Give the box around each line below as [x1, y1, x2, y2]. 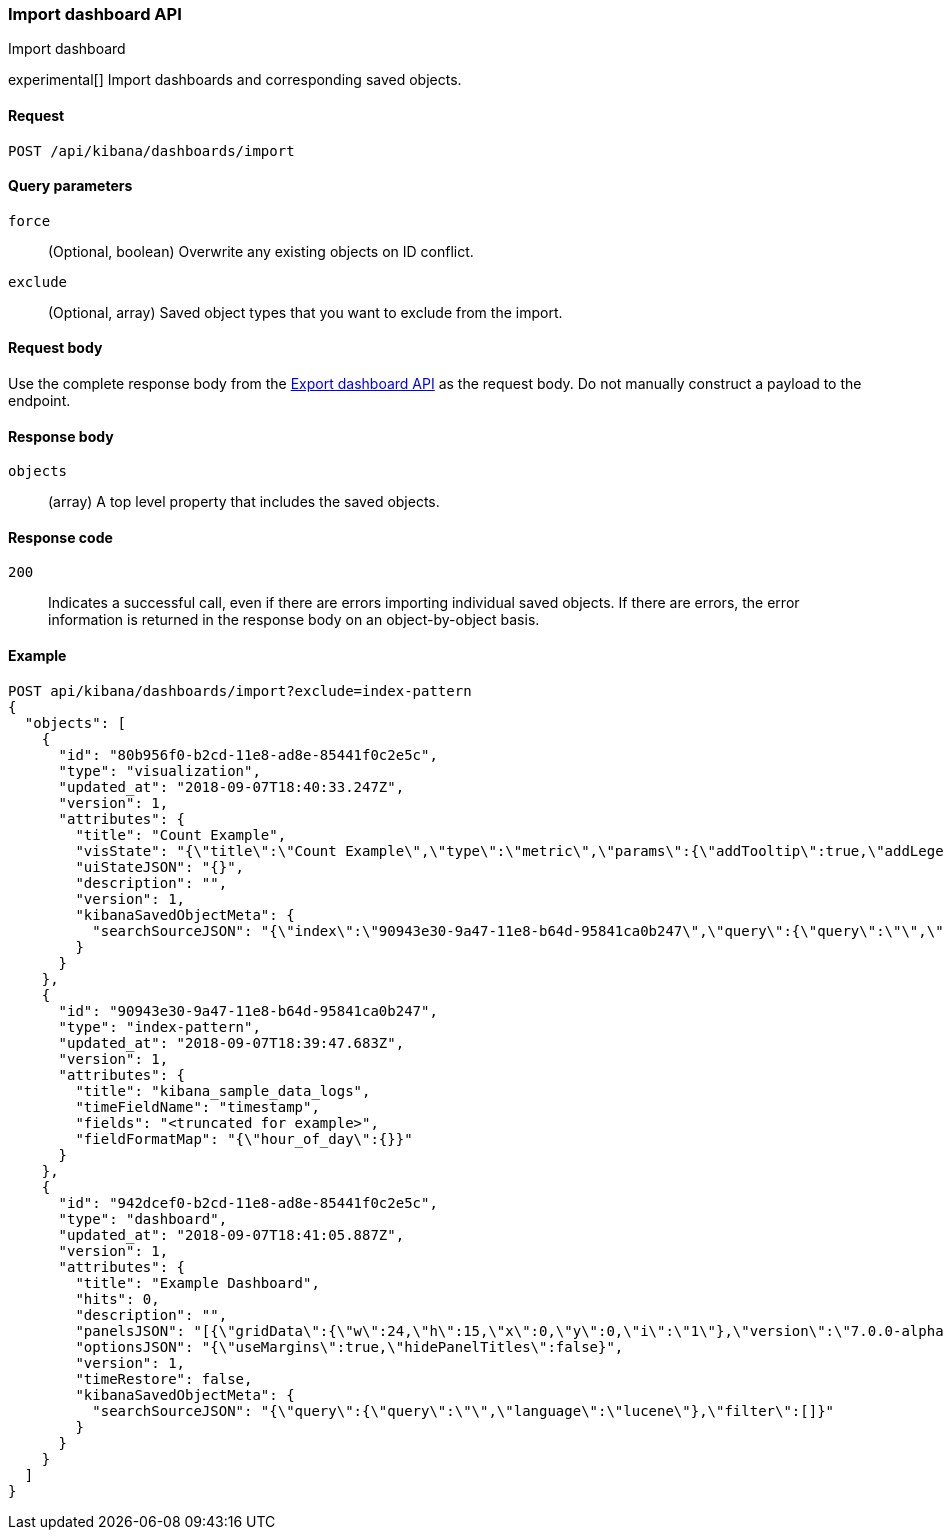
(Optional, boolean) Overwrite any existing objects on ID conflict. [48, 242, 474, 260]
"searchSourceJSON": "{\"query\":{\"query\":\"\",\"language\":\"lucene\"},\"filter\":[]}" [92, 1402, 835, 1419]
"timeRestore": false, [75, 1370, 253, 1387]
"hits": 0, [75, 1290, 160, 1307]
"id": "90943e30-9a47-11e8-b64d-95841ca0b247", [58, 1002, 438, 1019]
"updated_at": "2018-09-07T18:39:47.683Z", [58, 1034, 405, 1051]
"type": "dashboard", [58, 1210, 228, 1227]
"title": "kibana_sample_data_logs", [75, 1082, 371, 1099]
